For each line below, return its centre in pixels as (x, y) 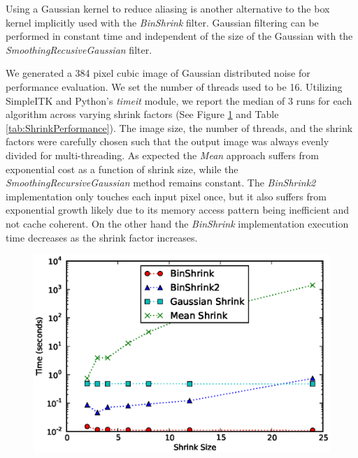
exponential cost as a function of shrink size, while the (122, 169)
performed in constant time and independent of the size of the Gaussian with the (179, 36)
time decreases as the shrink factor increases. (102, 237)
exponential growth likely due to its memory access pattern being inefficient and (178, 210)
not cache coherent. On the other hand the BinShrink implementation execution (177, 223)
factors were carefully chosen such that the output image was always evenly (167, 141)
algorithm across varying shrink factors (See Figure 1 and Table (142, 114)
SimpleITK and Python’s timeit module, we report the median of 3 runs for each (179, 100)
